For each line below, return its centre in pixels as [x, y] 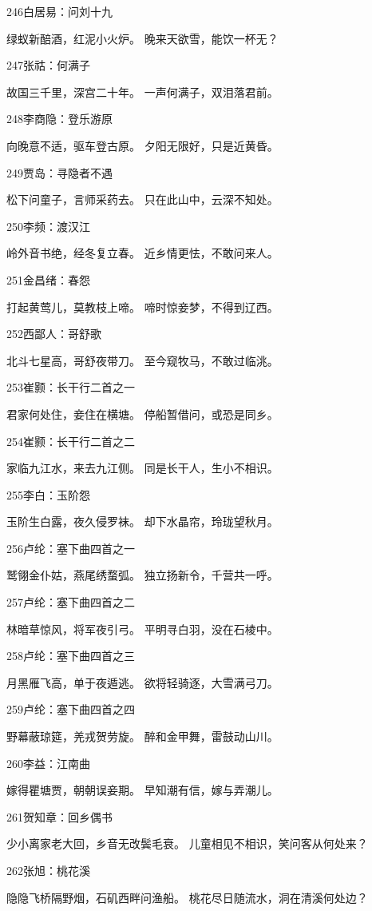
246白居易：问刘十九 [59, 11]
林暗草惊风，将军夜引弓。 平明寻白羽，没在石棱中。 [142, 629]
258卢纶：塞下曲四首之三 [71, 656]
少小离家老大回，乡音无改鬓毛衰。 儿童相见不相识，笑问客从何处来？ [187, 843]
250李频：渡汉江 [48, 226]
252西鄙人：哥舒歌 [54, 334]
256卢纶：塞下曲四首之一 [71, 548]
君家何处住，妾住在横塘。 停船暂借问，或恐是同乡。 [142, 414]
